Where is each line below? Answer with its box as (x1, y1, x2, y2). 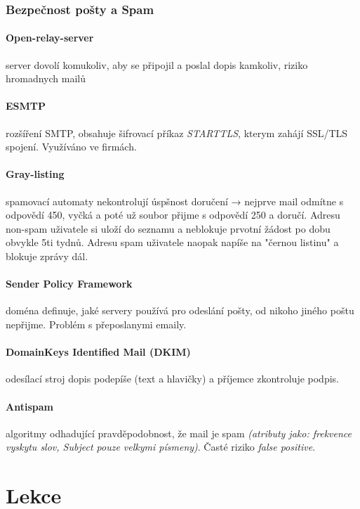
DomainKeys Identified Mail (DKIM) (6, 344, 191, 359)
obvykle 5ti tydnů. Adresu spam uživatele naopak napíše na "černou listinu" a (6, 235, 339, 250)
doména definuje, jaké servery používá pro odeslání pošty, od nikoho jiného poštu (6, 303, 354, 318)
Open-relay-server (6, 30, 94, 45)
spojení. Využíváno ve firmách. (6, 139, 137, 154)
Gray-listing (6, 167, 65, 181)
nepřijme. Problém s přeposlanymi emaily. (6, 316, 187, 331)
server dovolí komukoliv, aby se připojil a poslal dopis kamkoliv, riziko (6, 57, 308, 72)
